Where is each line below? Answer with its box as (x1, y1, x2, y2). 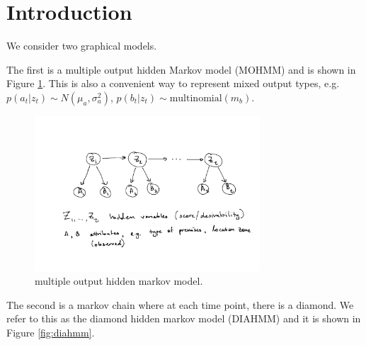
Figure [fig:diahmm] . (6, 324, 95, 339)
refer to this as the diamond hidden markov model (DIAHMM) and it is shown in (6, 311, 361, 326)
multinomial (169, 93, 222, 103)
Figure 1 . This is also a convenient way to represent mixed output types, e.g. (6, 76, 340, 91)
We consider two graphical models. (6, 38, 157, 53)
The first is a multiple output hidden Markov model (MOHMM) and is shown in (6, 62, 356, 77)
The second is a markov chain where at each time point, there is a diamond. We (6, 297, 354, 312)
